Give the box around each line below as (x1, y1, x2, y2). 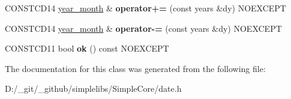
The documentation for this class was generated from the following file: (5, 62, 266, 74)
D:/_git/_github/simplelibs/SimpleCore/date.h (5, 82, 182, 95)
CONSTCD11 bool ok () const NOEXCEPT (5, 42, 169, 55)
